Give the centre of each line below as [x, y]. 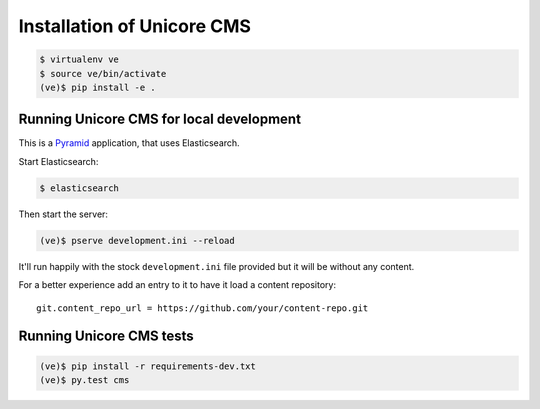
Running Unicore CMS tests [106, 336]
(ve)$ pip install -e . [98, 87]
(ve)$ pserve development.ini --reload [137, 240]
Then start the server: [63, 214]
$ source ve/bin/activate [103, 73]
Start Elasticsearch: [58, 161]
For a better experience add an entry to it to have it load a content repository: [177, 285]
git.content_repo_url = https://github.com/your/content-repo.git [202, 308]
